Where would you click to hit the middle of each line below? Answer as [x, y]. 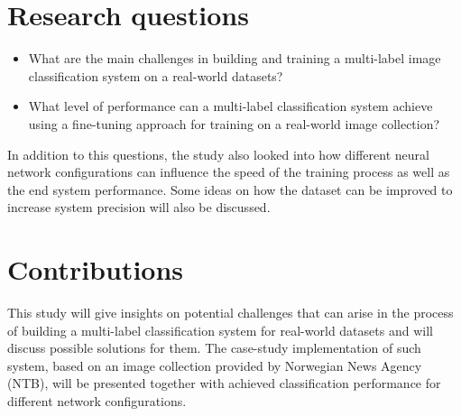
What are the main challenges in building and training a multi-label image [235, 58]
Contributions [96, 269]
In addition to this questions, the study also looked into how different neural [218, 154]
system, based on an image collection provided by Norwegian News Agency [215, 365]
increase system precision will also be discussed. [139, 207]
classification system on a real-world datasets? [156, 75]
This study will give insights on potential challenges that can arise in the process [230, 312]
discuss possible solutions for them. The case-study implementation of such [214, 348]
